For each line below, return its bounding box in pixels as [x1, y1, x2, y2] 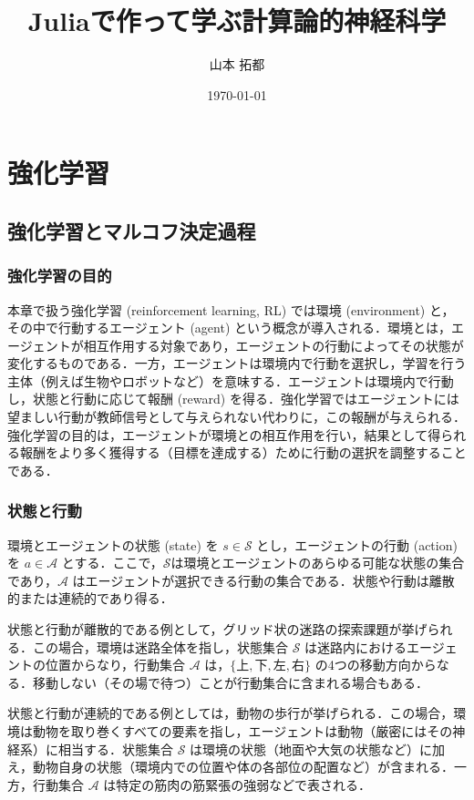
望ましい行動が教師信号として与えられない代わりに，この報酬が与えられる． [7, 407, 466, 426]
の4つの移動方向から [314, 655, 437, 674]
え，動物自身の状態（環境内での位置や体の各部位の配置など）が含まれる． [7, 757, 454, 776]
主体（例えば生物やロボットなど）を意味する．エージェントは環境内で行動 [7, 371, 454, 390]
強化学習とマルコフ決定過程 [7, 216, 256, 244]
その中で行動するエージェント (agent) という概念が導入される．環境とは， [7, 318, 451, 337]
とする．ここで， [61, 553, 163, 572]
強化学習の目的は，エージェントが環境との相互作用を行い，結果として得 [7, 425, 441, 444]
